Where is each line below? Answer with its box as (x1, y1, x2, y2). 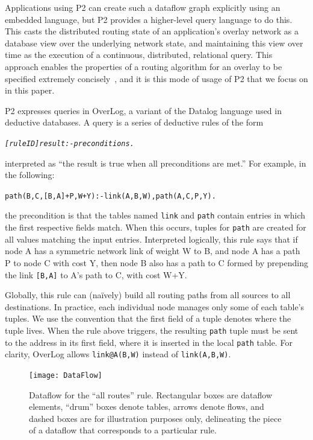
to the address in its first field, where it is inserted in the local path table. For (5, 336, 293, 348)
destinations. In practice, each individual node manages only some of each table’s (5, 300, 305, 313)
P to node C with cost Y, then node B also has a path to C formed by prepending (5, 256, 308, 269)
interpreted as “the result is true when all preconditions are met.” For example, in (5, 156, 306, 169)
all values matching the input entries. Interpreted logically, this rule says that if (5, 232, 298, 245)
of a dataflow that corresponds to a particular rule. (29, 424, 217, 436)
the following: (5, 168, 55, 181)
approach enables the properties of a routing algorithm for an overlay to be (5, 60, 282, 72)
